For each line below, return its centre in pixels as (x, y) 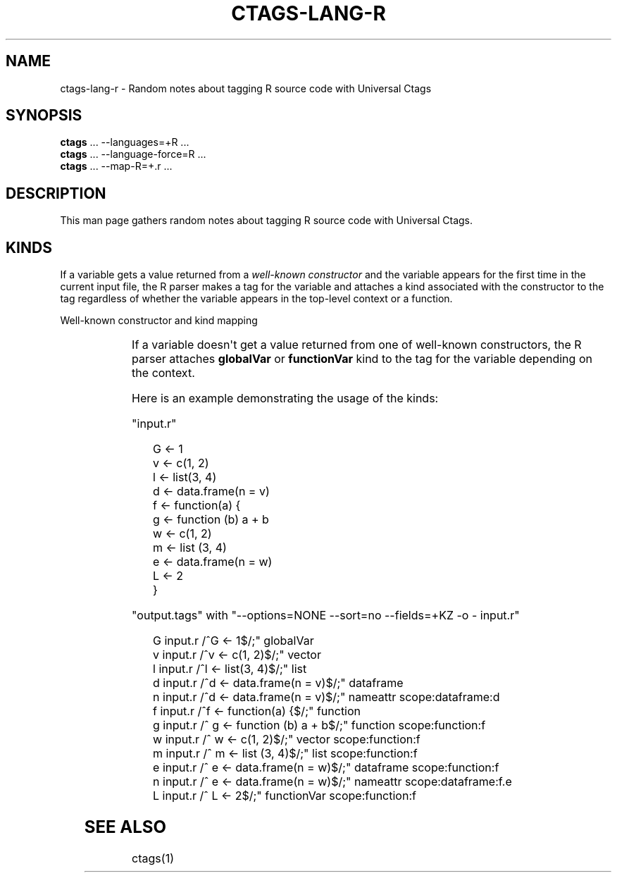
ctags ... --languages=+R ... (125, 142)
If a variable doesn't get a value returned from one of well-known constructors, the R (357, 345)
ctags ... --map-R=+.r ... (116, 166)
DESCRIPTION (56, 193)
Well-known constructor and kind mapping (159, 321)
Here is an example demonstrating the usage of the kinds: (285, 398)
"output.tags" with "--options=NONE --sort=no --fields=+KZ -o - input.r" (326, 616)
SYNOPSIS (44, 116)
